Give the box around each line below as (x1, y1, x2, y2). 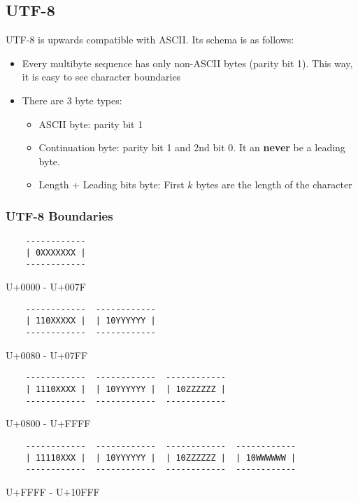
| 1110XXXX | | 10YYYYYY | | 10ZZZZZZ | (25, 384, 226, 394)
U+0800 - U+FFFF (6, 416, 91, 431)
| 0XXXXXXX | (25, 247, 86, 258)
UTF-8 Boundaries (6, 207, 113, 224)
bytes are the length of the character (196, 177, 352, 192)
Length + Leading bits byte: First (38, 177, 185, 192)
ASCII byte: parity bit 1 (38, 116, 143, 131)
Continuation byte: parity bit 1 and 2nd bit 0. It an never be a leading (38, 140, 345, 155)
